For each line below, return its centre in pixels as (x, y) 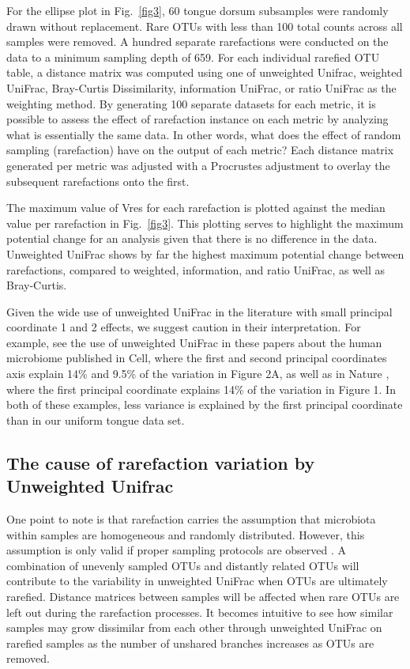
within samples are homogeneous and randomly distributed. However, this (186, 534)
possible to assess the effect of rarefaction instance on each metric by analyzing (197, 119)
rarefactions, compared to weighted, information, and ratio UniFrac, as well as (196, 269)
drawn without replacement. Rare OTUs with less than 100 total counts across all (205, 26)
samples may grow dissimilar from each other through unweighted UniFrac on (194, 627)
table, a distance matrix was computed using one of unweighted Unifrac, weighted (205, 72)
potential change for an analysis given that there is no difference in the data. (192, 238)
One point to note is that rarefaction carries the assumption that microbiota (191, 519)
